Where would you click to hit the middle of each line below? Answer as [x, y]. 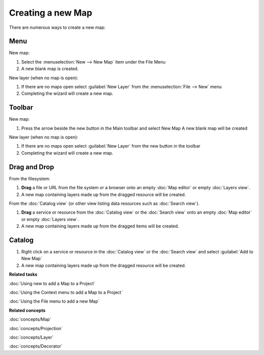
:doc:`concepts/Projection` [36, 328]
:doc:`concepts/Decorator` [36, 346]
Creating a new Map [51, 13]
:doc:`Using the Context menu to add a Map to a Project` [66, 292]
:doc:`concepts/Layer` [31, 337]
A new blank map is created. [50, 69]
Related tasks [23, 274]
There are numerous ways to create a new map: [57, 27]
